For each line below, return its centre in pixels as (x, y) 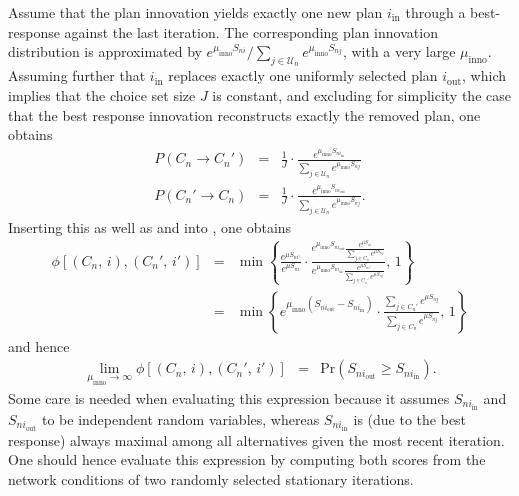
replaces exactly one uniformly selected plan (303, 75)
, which (484, 75)
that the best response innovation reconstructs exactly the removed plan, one (244, 114)
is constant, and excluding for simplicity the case (361, 94)
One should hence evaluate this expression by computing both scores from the (247, 459)
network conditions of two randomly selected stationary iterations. (211, 478)
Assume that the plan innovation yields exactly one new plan (195, 12)
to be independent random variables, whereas (180, 418)
